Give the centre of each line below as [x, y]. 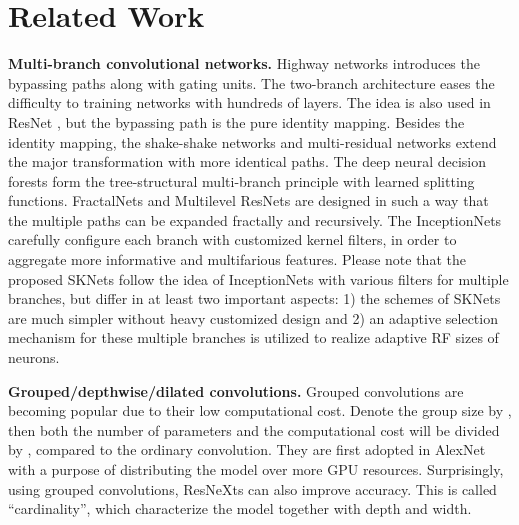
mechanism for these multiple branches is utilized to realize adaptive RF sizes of [253, 337]
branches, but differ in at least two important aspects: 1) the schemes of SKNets [254, 298]
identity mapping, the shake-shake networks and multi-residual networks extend [252, 141]
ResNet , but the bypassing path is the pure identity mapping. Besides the [236, 121]
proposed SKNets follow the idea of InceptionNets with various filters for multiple [258, 278]
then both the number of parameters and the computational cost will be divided [254, 429]
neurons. [34, 357]
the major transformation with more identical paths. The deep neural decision [247, 161]
